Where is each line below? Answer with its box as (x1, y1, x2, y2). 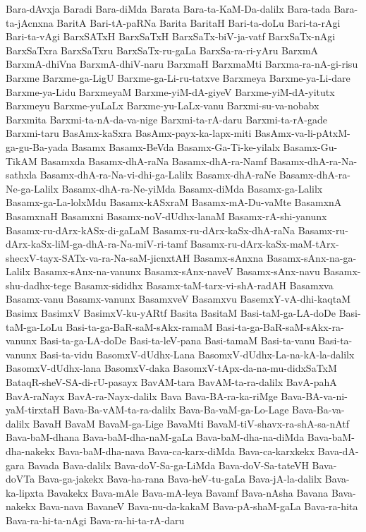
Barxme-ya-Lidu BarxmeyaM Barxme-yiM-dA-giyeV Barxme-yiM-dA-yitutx (6, 84, 335, 99)
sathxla (6, 167, 37, 182)
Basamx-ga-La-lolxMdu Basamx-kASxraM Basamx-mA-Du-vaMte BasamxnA (6, 195, 342, 210)
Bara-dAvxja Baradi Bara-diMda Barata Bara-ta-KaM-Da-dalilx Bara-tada (6, 1, 331, 16)
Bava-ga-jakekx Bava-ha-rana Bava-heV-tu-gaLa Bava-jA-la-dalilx (37, 471, 322, 486)
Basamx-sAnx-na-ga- (266, 250, 357, 265)
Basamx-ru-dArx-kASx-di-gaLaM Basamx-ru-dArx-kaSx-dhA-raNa (6, 222, 295, 237)
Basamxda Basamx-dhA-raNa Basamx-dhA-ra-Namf (40, 153, 267, 168)
